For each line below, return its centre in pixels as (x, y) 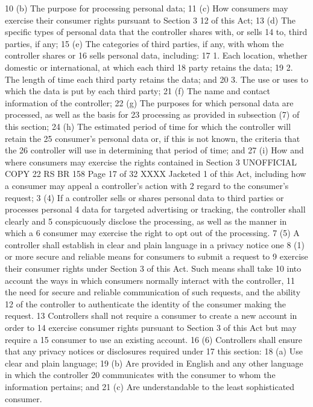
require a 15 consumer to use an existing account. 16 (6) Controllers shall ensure (153, 339)
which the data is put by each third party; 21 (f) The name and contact (138, 91)
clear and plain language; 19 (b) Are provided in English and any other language (154, 363)
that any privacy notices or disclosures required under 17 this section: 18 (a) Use (154, 351)
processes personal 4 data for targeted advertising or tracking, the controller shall (155, 209)
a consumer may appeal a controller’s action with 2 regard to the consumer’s (147, 185)
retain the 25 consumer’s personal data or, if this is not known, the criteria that (153, 138)
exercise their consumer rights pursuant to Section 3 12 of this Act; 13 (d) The (150, 20)
